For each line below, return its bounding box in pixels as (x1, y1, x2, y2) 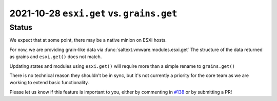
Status (9, 23, 33, 32)
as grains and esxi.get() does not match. (9, 54, 102, 60)
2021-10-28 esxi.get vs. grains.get (9, 8, 177, 19)
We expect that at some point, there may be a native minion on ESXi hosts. (9, 37, 167, 43)
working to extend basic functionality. (9, 80, 89, 86)
